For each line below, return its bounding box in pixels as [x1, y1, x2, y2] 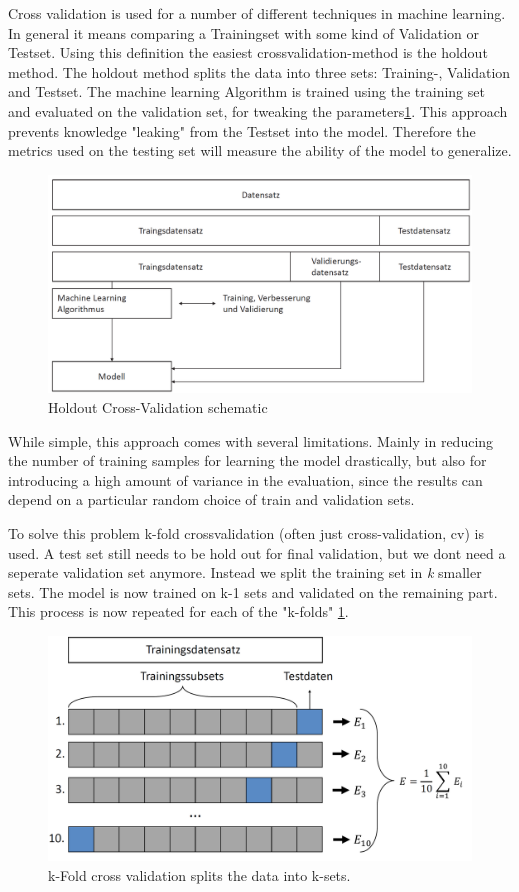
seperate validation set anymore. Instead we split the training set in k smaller [8, 562, 482, 583]
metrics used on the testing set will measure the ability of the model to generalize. [8, 140, 512, 161]
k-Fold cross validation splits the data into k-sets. [48, 864, 351, 885]
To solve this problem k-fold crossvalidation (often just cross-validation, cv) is [8, 522, 484, 543]
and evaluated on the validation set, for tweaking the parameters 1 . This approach [8, 100, 508, 121]
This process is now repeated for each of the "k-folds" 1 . [8, 601, 349, 622]
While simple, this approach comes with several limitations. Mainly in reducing [8, 430, 494, 451]
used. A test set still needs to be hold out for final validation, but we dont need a [8, 542, 506, 563]
